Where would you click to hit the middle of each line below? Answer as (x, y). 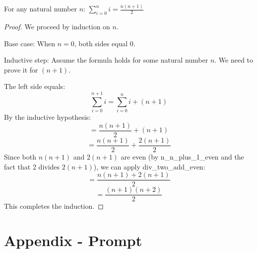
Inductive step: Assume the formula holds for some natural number (106, 60)
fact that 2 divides (32, 166)
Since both (20, 156)
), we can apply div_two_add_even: (149, 166)
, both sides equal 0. (105, 43)
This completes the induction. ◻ (54, 206)
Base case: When (30, 43)
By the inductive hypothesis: (47, 117)
